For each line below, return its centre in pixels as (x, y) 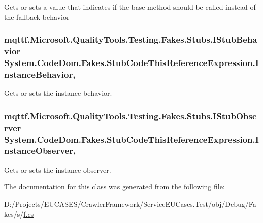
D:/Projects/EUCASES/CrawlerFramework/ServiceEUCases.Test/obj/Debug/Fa (130, 203)
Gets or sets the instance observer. (58, 169)
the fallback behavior (37, 17)
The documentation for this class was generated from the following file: (114, 187)
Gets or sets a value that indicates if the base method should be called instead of (130, 7)
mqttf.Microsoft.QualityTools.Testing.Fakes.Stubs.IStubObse (130, 116)
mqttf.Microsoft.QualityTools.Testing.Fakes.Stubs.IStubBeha (131, 39)
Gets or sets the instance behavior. (58, 93)
